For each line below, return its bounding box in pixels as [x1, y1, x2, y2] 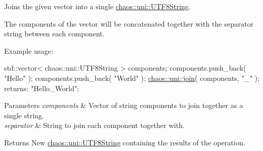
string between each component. [4, 28, 105, 39]
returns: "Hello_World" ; [4, 82, 79, 93]
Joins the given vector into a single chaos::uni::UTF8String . [4, 1, 191, 11]
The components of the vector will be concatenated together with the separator [4, 18, 254, 29]
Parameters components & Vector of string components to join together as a [4, 100, 243, 111]
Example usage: [4, 45, 53, 56]
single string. [4, 110, 44, 120]
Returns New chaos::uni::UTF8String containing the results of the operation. [4, 137, 246, 147]
